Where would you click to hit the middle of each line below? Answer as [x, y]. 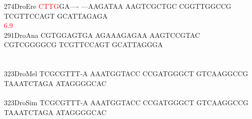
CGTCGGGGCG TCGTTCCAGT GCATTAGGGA [84, 45]
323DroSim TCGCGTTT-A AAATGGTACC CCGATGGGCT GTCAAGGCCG [126, 102]
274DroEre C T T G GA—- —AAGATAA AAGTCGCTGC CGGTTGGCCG [118, 6]
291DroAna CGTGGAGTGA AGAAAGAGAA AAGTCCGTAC [102, 35]
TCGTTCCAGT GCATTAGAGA [56, 15]
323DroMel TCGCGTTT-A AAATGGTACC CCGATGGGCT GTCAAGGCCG [126, 74]
